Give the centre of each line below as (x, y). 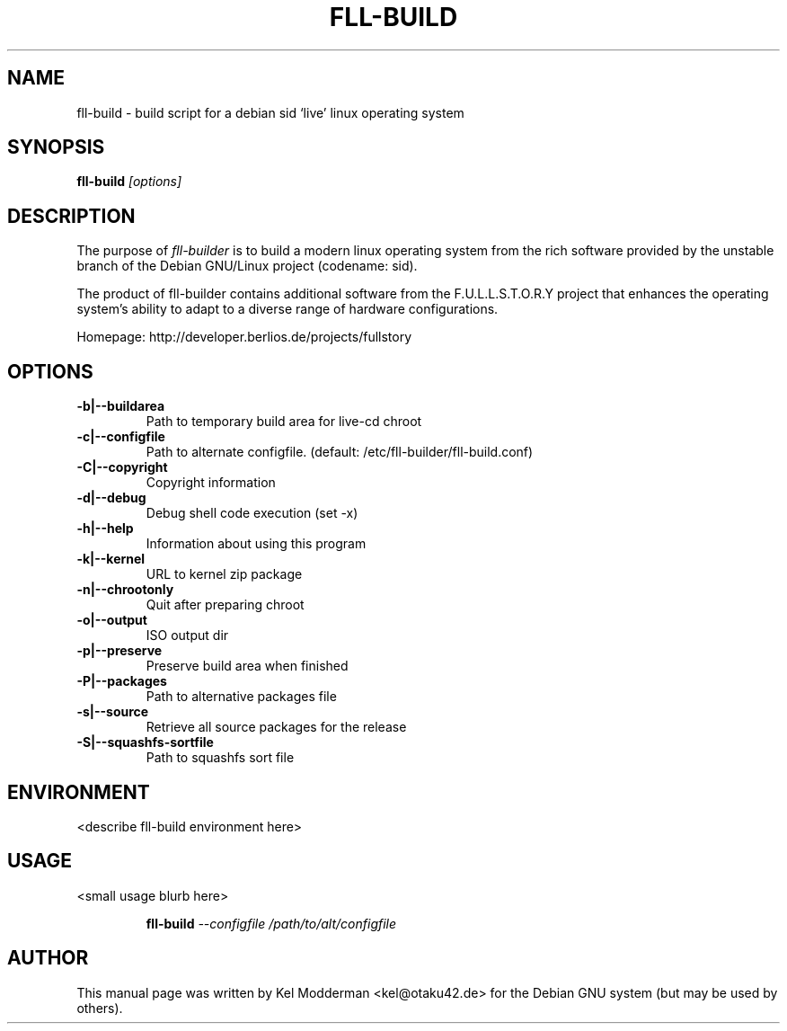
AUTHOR (48, 958)
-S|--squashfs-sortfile (145, 742)
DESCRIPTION (71, 216)
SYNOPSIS (56, 147)
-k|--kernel (111, 559)
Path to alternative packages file (241, 697)
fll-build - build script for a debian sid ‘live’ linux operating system (270, 112)
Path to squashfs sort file (220, 758)
